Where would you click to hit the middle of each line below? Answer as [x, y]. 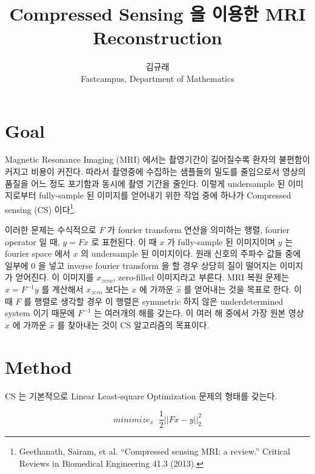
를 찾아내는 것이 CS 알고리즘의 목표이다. [133, 324]
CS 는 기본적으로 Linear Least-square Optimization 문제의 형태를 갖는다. [141, 395]
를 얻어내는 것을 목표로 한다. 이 [243, 289]
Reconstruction [157, 37]
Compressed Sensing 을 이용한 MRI [157, 14]
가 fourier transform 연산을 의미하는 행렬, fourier [198, 230]
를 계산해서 [62, 289]
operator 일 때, [32, 241]
